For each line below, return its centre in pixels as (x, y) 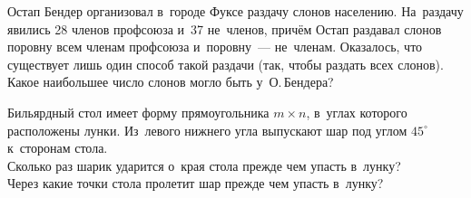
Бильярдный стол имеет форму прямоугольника (138, 112)
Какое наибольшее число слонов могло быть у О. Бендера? (171, 82)
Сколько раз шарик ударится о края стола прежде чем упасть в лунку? (204, 165)
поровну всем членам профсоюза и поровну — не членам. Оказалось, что (215, 47)
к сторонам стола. (58, 148)
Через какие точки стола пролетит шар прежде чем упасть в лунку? (196, 183)
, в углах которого (357, 112)
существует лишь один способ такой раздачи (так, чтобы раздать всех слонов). (226, 64)
